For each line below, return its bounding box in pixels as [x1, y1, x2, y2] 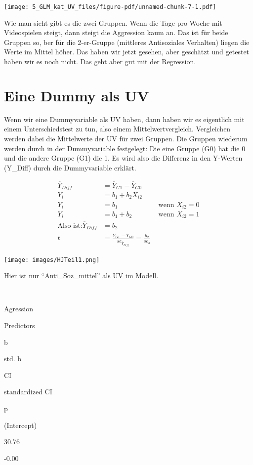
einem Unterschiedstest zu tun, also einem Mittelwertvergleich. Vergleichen [4, 124, 231, 134]
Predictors [4, 320, 35, 331]
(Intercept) [4, 420, 37, 430]
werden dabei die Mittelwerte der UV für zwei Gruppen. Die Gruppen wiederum [4, 133, 248, 143]
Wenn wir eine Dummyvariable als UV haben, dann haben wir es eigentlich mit [4, 114, 245, 124]
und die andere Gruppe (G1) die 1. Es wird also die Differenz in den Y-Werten [4, 153, 243, 163]
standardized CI [4, 386, 52, 397]
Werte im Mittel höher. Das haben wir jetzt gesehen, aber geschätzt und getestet [4, 46, 250, 57]
